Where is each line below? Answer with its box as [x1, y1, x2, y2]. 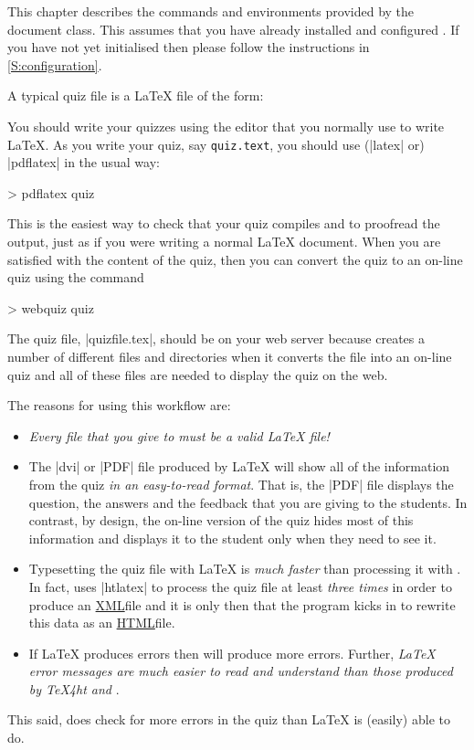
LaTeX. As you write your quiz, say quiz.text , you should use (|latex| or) [7, 134, 425, 153]
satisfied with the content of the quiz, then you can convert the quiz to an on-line [7, 249, 463, 269]
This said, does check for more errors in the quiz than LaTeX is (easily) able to [7, 710, 450, 729]
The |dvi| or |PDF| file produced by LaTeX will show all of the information [28, 457, 450, 476]
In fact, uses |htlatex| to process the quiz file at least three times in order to [28, 576, 452, 596]
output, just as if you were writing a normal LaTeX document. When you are [7, 232, 441, 250]
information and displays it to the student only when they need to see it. [28, 528, 437, 547]
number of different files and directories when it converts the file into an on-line [7, 346, 452, 365]
